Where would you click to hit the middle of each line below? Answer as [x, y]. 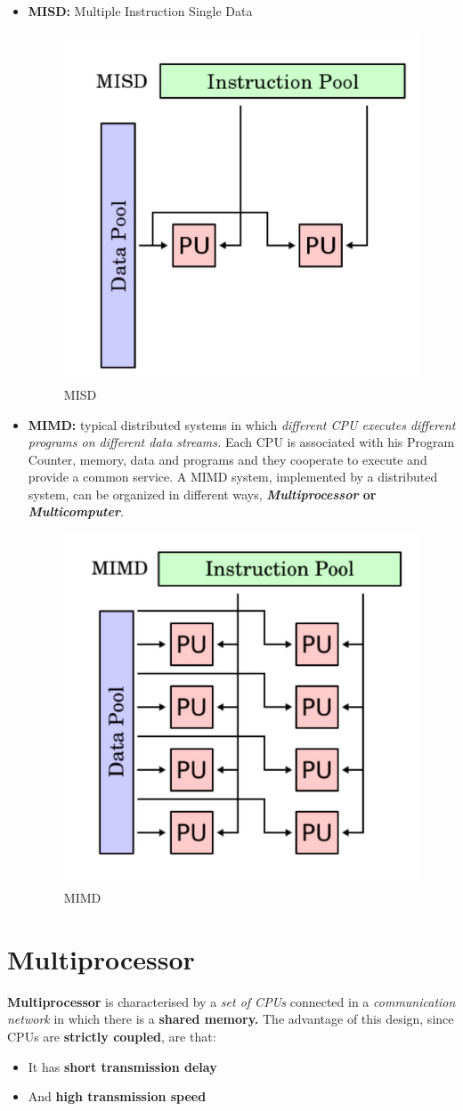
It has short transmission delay [122, 1066]
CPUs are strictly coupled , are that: [112, 1037]
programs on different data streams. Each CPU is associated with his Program [241, 442]
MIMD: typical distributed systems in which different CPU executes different [242, 424]
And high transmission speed [117, 1096]
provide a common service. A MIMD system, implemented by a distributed [233, 477]
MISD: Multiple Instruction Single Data [140, 11]
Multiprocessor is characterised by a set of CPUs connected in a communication [231, 1001]
